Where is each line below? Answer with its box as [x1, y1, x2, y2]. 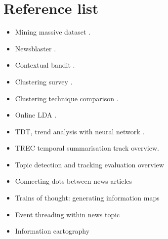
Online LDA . [15, 110, 57, 120]
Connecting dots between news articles [15, 176, 132, 186]
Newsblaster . [15, 43, 56, 53]
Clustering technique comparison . [15, 93, 119, 103]
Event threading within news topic [15, 209, 120, 219]
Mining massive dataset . [15, 27, 91, 37]
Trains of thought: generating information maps [15, 193, 160, 203]
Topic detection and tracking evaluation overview [15, 159, 164, 169]
